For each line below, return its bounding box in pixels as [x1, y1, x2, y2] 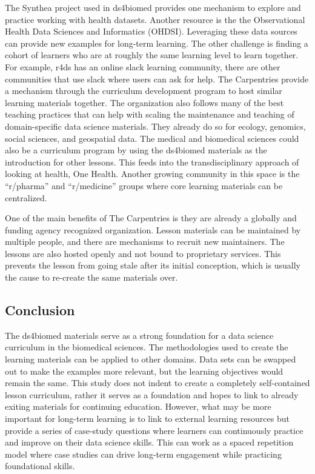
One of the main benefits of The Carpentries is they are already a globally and [5, 212, 297, 224]
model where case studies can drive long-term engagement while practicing [5, 447, 282, 460]
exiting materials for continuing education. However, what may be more [5, 400, 271, 413]
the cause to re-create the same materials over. [5, 271, 178, 284]
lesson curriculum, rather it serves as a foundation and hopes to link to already [5, 388, 299, 401]
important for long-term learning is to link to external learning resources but [5, 412, 290, 425]
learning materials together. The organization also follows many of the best [5, 96, 284, 108]
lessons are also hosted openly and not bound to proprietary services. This [5, 247, 281, 259]
